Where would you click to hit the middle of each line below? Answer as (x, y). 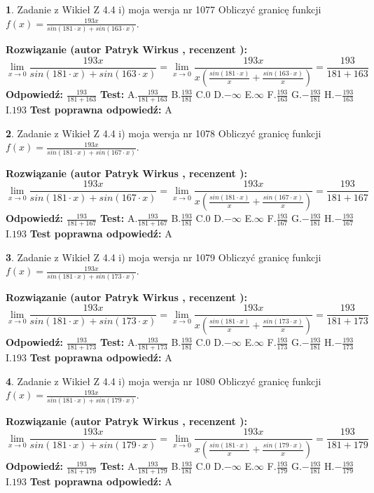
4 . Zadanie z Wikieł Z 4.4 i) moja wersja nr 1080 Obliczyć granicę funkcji (164, 381)
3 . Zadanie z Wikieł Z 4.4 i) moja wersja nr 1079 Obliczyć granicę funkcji (164, 257)
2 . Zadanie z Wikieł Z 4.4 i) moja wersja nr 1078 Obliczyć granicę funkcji (164, 133)
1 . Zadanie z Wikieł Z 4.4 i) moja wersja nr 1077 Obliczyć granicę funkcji (164, 9)
